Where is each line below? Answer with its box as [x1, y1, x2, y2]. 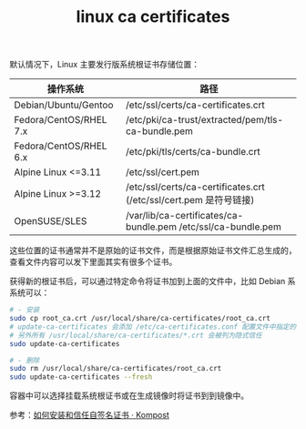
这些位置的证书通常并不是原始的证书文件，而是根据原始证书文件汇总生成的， [9, 245, 297, 256]
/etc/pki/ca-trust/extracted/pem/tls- [126, 114, 284, 127]
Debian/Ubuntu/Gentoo [14, 98, 114, 111]
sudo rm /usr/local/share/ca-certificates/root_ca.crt [9, 364, 222, 373]
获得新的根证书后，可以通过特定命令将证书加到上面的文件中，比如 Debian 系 [9, 276, 296, 287]
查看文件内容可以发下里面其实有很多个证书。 [9, 257, 178, 268]
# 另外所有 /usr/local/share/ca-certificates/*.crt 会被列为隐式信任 [9, 331, 262, 340]
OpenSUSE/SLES [14, 215, 87, 228]
